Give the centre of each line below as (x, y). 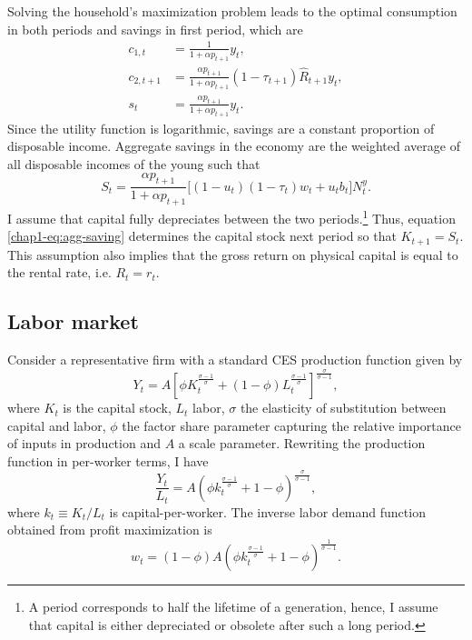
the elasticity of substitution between (343, 408)
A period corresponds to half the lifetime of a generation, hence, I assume (233, 607)
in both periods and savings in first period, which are (155, 29)
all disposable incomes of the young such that (134, 163)
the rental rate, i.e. (59, 272)
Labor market (73, 321)
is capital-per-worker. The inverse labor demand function (267, 511)
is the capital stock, (117, 408)
